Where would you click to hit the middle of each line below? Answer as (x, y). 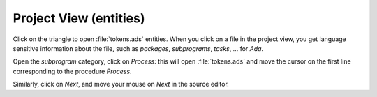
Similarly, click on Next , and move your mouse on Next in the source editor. (121, 84)
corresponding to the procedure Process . (72, 71)
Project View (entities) (79, 18)
